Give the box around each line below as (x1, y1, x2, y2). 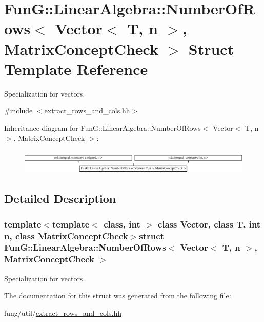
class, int (104, 217, 140, 230)
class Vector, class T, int (157, 217, 261, 230)
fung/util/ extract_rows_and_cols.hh (4, 307, 121, 318)
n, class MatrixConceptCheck (4, 229, 128, 242)
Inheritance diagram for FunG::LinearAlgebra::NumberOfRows (4, 122, 201, 133)
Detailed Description (4, 191, 116, 206)
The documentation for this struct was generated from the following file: (4, 290, 231, 301)
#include (4, 105, 33, 116)
